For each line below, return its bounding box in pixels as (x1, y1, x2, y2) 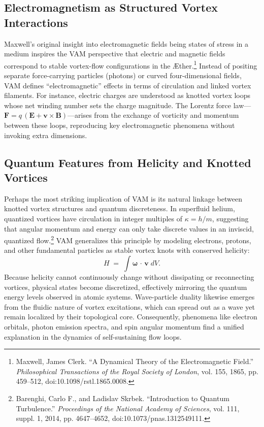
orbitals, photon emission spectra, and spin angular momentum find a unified (4, 321, 244, 332)
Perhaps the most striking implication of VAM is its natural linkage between (4, 193, 242, 204)
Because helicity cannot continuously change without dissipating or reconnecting (4, 272, 254, 282)
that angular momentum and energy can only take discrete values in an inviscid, (4, 223, 254, 234)
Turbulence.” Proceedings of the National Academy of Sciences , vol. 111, (16, 403, 240, 413)
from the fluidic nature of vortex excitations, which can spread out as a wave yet (4, 301, 255, 312)
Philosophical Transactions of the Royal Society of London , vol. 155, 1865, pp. (16, 366, 258, 376)
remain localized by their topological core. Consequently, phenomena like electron (4, 311, 257, 322)
